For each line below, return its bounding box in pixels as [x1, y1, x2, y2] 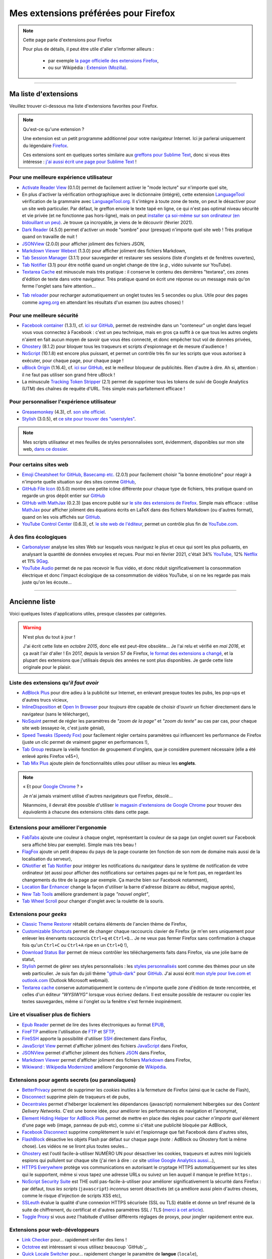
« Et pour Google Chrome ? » [23, 784, 83, 790]
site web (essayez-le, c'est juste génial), [22, 725, 106, 731]
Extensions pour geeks [9, 911, 67, 918]
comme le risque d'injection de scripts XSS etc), [22, 1193, 122, 1199]
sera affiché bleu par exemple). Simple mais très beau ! [22, 842, 137, 848]
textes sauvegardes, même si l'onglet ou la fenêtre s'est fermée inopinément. [22, 999, 182, 1005]
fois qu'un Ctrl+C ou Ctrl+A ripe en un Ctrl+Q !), [22, 942, 128, 948]
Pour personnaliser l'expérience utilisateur [9, 398, 116, 405]
